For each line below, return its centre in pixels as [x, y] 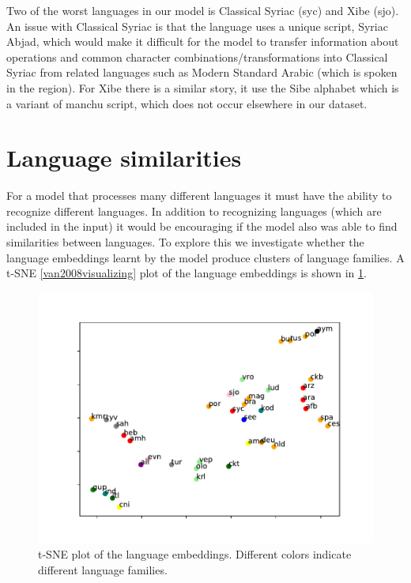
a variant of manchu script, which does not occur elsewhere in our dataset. [187, 103]
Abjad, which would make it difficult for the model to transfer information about [203, 41]
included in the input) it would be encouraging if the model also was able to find [202, 226]
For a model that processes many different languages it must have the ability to [199, 196]
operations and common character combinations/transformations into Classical [197, 56]
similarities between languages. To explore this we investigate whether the [185, 242]
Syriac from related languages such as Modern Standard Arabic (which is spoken [202, 72]
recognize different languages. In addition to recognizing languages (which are [194, 211]
